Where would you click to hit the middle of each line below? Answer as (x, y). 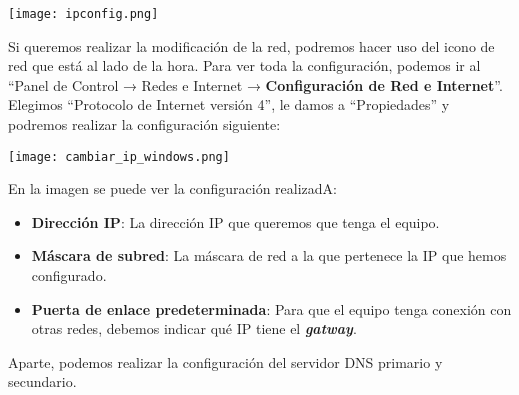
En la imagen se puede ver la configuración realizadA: (172, 188)
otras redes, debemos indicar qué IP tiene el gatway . (194, 328)
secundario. (42, 381)
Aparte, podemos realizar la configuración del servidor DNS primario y (225, 361)
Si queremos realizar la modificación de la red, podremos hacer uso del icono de (251, 45)
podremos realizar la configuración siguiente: (144, 124)
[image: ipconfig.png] (83, 14)
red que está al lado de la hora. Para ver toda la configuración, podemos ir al (244, 65)
